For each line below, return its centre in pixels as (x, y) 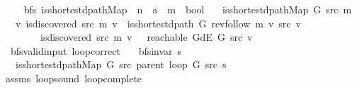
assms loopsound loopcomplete (74, 78)
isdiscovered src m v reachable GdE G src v (146, 37)
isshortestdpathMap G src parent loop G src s (121, 64)
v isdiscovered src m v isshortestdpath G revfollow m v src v (158, 23)
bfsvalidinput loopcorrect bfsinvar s (96, 50)
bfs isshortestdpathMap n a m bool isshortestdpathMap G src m (188, 9)
